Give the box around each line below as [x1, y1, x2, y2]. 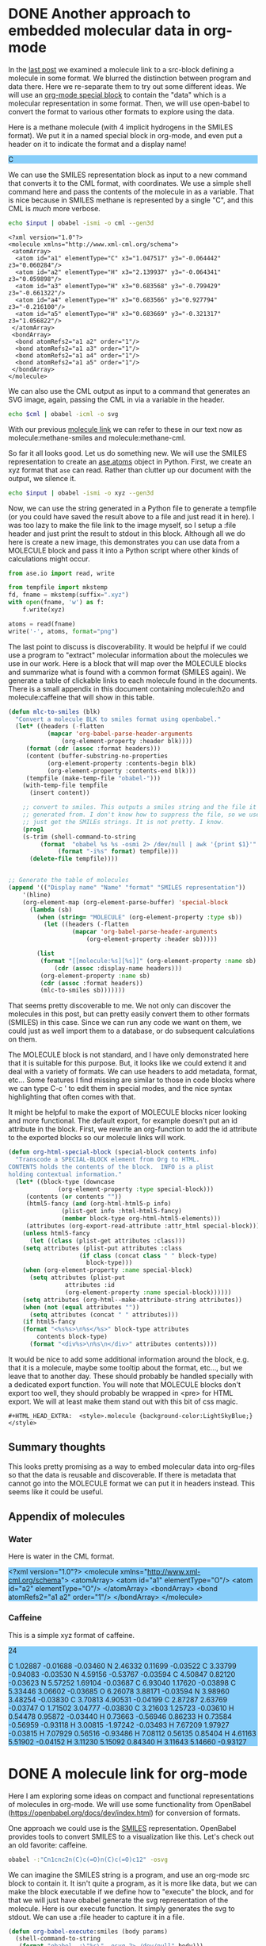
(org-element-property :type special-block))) [58, 1185, 215, 1193]
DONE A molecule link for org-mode [8, 1764, 248, 1782]
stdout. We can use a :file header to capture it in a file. [8, 1912, 184, 1921]
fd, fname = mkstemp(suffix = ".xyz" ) [8, 591, 129, 599]
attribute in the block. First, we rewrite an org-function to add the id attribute [8, 1124, 257, 1134]
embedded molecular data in [8, 21, 200, 40]
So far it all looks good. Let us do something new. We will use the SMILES [8, 448, 248, 457]
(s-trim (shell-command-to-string [22, 833, 136, 841]
